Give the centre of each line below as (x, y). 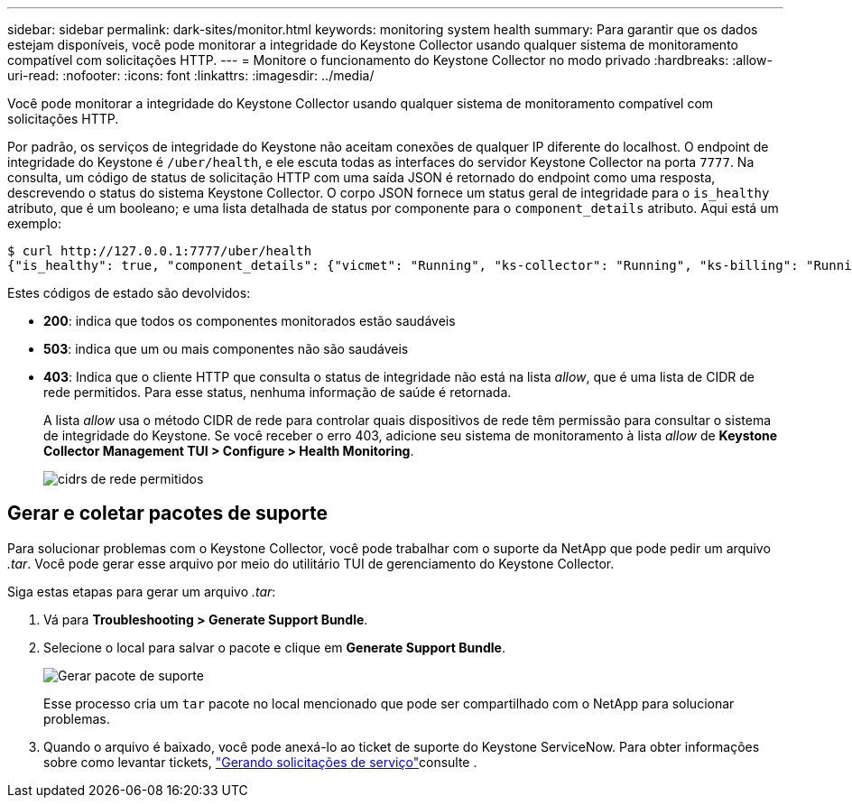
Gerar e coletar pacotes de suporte (167, 514)
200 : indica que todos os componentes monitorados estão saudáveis (250, 321)
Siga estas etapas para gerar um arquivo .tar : (142, 591)
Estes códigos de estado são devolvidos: (129, 293)
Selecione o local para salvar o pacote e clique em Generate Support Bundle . (274, 647)
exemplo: (34, 223)
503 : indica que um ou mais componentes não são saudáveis (226, 349)
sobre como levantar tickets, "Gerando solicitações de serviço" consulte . (260, 762)
